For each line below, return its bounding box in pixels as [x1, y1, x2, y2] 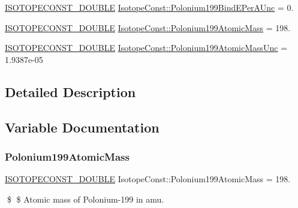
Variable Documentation [5, 117, 159, 136]
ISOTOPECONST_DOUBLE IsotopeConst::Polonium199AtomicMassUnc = [5, 41, 288, 54]
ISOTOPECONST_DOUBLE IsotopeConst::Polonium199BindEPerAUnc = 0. [5, 1, 294, 13]
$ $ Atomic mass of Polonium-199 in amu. [7, 192, 164, 205]
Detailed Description [5, 82, 136, 101]
